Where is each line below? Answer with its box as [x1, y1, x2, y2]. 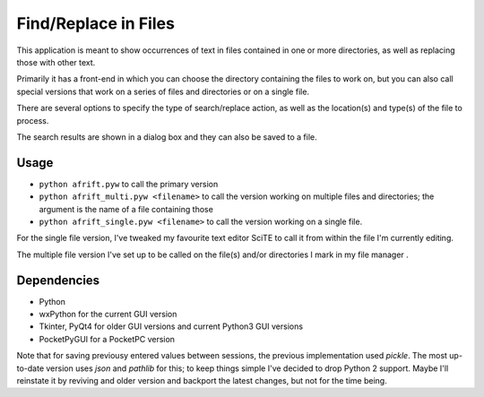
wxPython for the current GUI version [39, 309, 177, 320]
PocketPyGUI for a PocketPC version [39, 333, 175, 344]
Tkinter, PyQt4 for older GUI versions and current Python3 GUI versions [39, 321, 304, 332]
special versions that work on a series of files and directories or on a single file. [16, 86, 309, 97]
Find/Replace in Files [16, 13, 175, 33]
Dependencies [16, 272, 100, 288]
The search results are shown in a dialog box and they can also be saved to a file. [16, 131, 317, 142]
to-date [16, 363, 45, 374]
